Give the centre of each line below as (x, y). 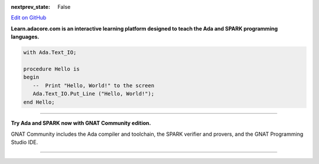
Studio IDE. (25, 142)
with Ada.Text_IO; (50, 53)
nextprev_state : (30, 7)
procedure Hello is (51, 69)
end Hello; (39, 102)
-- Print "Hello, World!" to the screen (94, 85)
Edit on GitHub (29, 18)
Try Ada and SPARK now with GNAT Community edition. (81, 123)
